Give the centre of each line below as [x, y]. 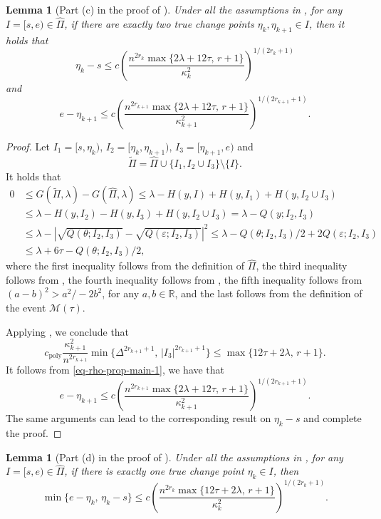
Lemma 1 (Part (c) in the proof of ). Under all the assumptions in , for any [174, 9]
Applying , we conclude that [68, 331]
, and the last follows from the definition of [268, 293]
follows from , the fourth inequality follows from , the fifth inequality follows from [184, 279]
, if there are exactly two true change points [159, 23]
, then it [327, 23]
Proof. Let [28, 146]
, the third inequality [302, 266]
